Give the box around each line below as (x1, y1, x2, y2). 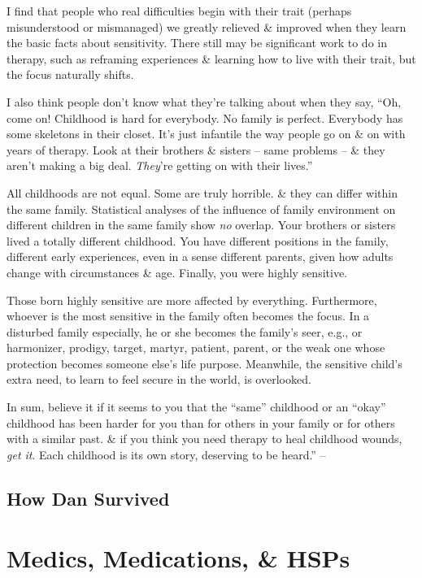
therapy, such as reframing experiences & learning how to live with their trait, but (7, 50, 416, 67)
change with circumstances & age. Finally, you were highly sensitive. (7, 263, 348, 280)
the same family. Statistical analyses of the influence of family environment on (7, 200, 396, 217)
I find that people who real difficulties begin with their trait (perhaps (7, 2, 352, 19)
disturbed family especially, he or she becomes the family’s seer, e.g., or (7, 323, 363, 340)
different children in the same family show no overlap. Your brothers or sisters (7, 216, 396, 233)
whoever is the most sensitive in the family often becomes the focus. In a (7, 307, 370, 324)
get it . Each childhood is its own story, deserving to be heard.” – (7, 445, 326, 463)
